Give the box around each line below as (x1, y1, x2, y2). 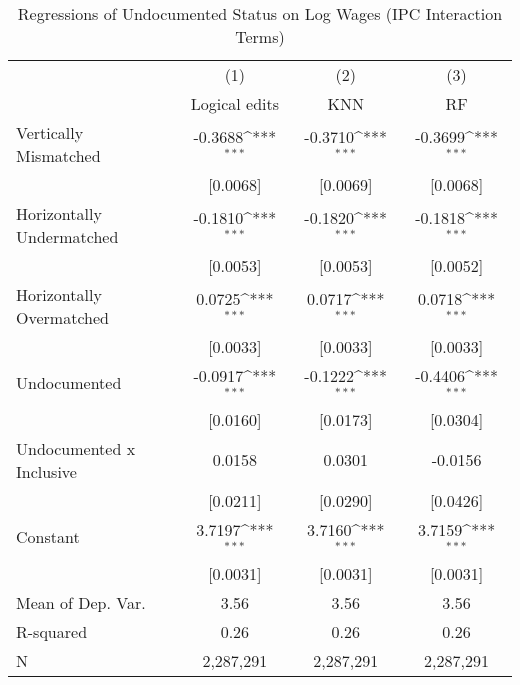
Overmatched (16, 306, 109, 329)
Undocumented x (16, 436, 136, 460)
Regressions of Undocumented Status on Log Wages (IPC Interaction (17, 2, 503, 25)
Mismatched (16, 144, 101, 167)
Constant (16, 525, 80, 549)
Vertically (16, 121, 84, 144)
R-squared (16, 619, 88, 643)
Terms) (235, 25, 285, 48)
